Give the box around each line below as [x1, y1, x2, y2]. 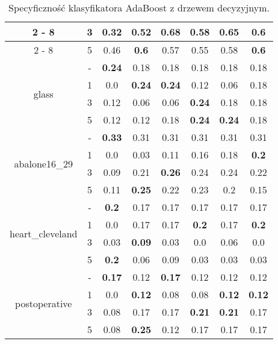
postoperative [15, 296, 72, 310]
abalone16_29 [14, 156, 73, 170]
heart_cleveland [10, 226, 78, 240]
